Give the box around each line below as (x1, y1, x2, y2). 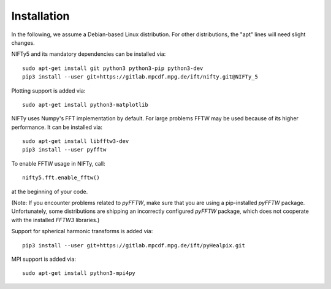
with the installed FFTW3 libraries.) (11, 216, 100, 223)
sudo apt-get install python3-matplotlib (22, 101, 148, 108)
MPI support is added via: (11, 255, 77, 263)
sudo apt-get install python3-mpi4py (22, 270, 136, 277)
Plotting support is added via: (11, 87, 86, 94)
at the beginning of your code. (11, 188, 88, 195)
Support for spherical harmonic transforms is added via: (11, 228, 153, 235)
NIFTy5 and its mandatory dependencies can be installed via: (11, 50, 166, 58)
